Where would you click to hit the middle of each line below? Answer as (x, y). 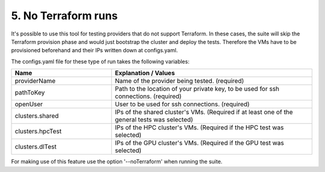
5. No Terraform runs (64, 16)
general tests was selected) (154, 120)
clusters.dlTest (36, 147)
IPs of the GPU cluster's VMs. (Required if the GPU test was (199, 143)
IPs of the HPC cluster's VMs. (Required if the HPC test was (199, 127)
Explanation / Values (145, 73)
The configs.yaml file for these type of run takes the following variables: (100, 61)
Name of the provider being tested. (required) (179, 81)
